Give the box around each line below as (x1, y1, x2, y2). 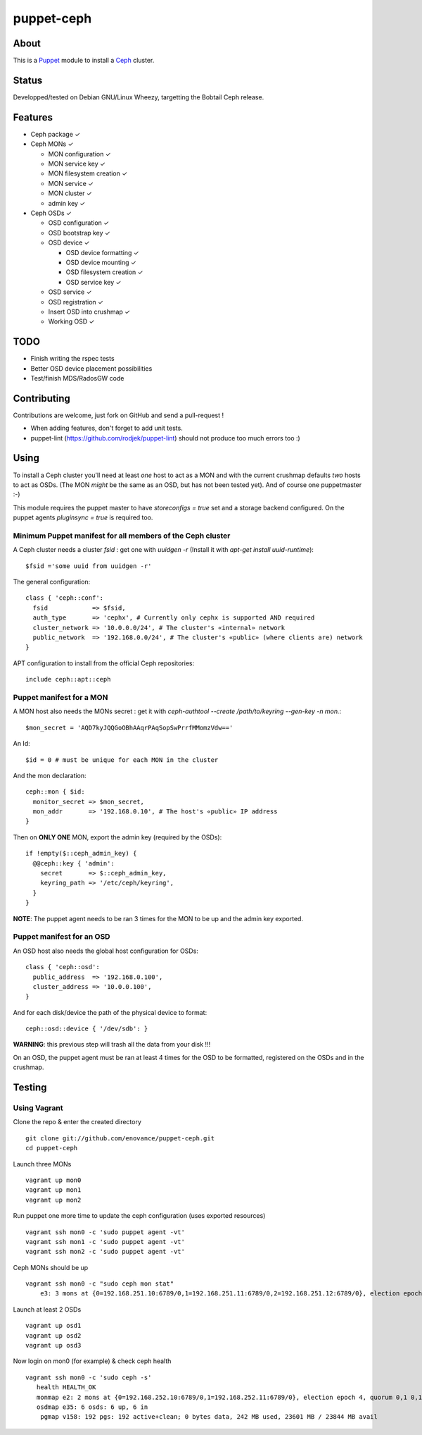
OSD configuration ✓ (48, 218, 109, 227)
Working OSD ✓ (48, 317, 95, 326)
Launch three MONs (13, 1159, 72, 1168)
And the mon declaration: (13, 771, 87, 780)
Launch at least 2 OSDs (13, 1305, 82, 1314)
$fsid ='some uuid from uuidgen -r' (25, 562, 152, 570)
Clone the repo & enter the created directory (13, 1118, 142, 1126)
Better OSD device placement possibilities (30, 364, 153, 373)
